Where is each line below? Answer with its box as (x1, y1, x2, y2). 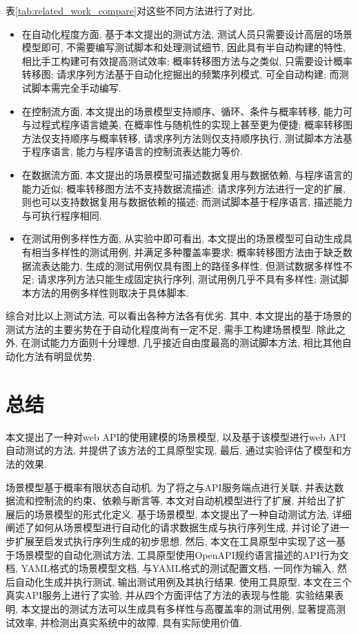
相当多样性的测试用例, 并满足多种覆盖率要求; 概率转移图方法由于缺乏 (31, 244, 343, 259)
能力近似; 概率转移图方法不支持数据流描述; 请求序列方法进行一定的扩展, (21, 181, 346, 195)
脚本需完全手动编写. (31, 80, 121, 95)
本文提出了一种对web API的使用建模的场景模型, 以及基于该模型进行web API (6, 429, 346, 444)
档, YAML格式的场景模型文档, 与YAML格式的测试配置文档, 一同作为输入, (6, 561, 335, 575)
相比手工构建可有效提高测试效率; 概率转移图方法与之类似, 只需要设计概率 (21, 53, 352, 68)
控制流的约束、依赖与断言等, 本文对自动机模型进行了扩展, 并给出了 (34, 493, 337, 508)
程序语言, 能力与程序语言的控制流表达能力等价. (31, 144, 243, 159)
